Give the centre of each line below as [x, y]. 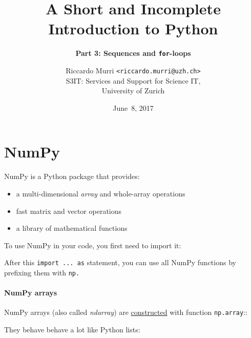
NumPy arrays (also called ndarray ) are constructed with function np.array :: [126, 312]
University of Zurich [133, 91]
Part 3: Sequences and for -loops [133, 53]
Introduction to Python [133, 28]
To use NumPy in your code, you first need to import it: [93, 245]
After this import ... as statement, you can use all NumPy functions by [120, 262]
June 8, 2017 [133, 107]
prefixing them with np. [42, 272]
